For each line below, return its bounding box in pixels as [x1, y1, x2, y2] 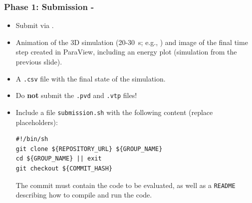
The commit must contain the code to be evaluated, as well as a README [15, 179, 236, 190]
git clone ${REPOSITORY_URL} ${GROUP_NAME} [15, 145, 163, 152]
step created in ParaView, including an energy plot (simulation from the [15, 46, 237, 57]
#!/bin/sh [15, 135, 48, 143]
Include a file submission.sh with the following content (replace [15, 106, 213, 117]
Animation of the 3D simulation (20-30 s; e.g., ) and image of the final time [15, 36, 248, 47]
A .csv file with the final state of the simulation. [15, 73, 166, 83]
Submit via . [15, 20, 54, 30]
